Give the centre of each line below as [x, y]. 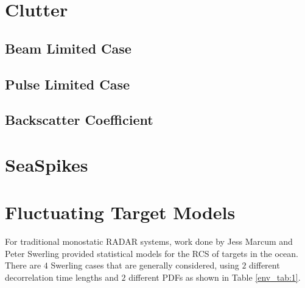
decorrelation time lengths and [62, 277]
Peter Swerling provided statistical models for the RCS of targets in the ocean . [152, 253]
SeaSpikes [47, 164]
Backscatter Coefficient [79, 120]
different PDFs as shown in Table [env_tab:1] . [215, 277]
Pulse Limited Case [68, 84]
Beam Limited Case [68, 48]
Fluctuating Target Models [120, 212]
